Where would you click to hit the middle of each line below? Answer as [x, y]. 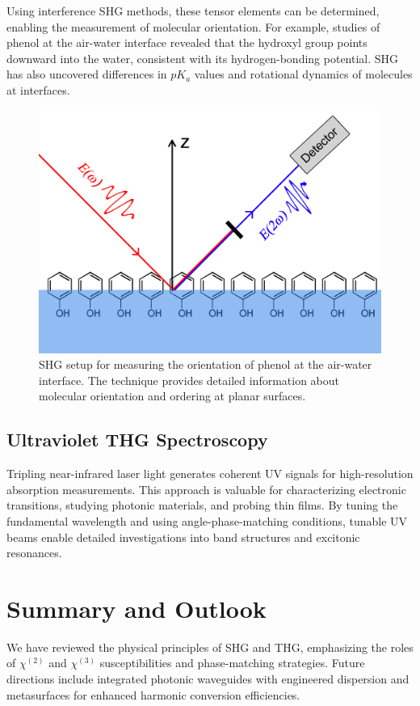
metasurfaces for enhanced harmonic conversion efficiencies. [153, 694]
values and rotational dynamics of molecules [303, 74]
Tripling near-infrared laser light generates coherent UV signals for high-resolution [210, 473]
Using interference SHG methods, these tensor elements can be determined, [193, 11]
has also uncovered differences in [87, 74]
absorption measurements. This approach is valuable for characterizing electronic [206, 489]
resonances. [34, 553]
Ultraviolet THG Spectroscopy [137, 440]
